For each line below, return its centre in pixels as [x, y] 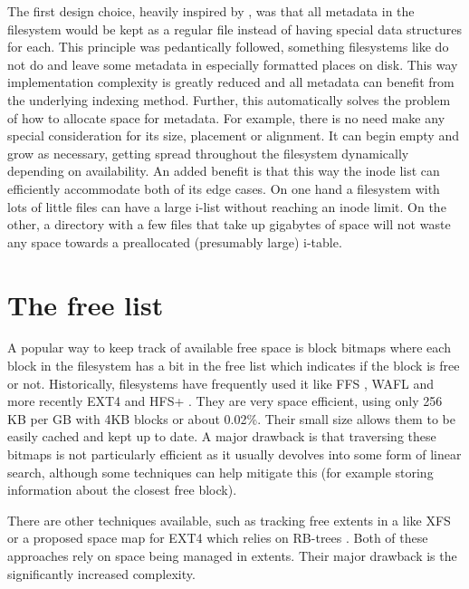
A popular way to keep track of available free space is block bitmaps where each [229, 348]
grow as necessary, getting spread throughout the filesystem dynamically [208, 153]
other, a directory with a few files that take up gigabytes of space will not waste [229, 224]
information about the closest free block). [122, 490]
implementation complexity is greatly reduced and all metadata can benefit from [231, 82]
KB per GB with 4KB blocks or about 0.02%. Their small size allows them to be [231, 418]
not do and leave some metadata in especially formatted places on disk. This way [233, 64]
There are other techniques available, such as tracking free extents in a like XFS [229, 520]
